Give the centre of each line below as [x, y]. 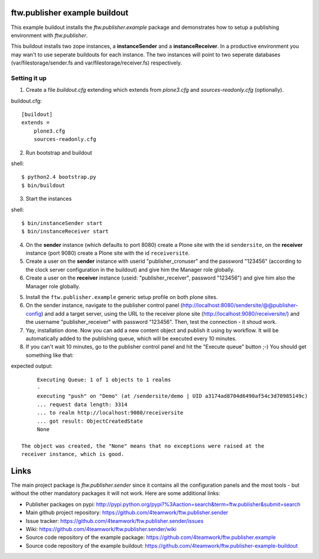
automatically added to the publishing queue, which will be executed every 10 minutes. [131, 338]
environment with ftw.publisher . [49, 35]
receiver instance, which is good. [73, 454]
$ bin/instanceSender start [62, 223]
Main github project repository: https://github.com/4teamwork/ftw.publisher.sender [127, 513]
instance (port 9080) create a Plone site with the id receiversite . [108, 253]
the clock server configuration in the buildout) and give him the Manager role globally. [130, 269]
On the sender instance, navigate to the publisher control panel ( [104, 306]
